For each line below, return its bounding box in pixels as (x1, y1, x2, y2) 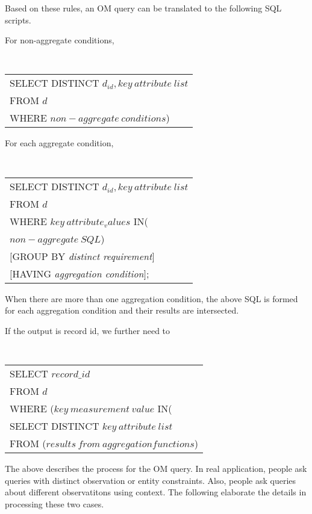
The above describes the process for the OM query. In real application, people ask (5, 462, 307, 475)
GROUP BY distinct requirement (12, 249, 152, 263)
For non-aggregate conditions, (5, 34, 114, 46)
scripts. (5, 13, 31, 26)
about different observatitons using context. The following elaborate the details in (5, 486, 307, 498)
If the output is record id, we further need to (5, 324, 170, 336)
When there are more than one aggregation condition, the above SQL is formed (5, 292, 298, 305)
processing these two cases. (5, 497, 104, 510)
